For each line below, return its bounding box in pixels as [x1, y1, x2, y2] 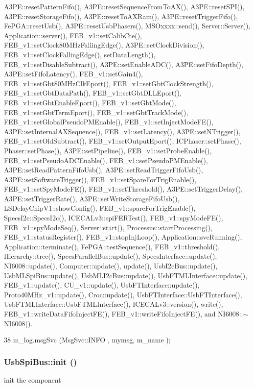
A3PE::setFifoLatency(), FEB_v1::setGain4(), [4, 69, 143, 79]
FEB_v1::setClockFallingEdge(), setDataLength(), [4, 49, 156, 59]
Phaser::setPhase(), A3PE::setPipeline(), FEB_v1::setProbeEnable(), [4, 145, 212, 155]
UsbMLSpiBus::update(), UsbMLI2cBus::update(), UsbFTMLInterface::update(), [4, 270, 248, 280]
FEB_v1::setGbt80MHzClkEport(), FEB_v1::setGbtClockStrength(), [4, 78, 213, 88]
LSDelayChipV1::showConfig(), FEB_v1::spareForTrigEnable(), [4, 203, 196, 213]
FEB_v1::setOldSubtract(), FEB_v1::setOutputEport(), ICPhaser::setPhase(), [4, 136, 241, 146]
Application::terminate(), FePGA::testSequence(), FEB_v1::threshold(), [4, 241, 220, 251]
